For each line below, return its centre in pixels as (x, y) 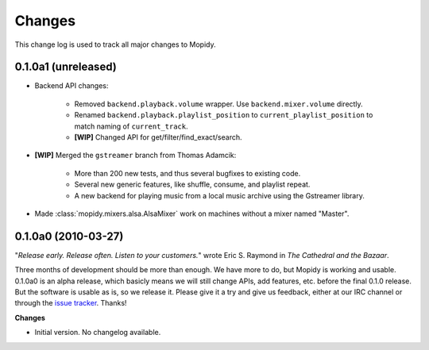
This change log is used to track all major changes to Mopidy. (115, 44)
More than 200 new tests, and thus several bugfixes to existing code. (187, 173)
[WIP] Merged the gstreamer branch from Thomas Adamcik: (135, 156)
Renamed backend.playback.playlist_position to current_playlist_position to (224, 115)
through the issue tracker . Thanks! (71, 303)
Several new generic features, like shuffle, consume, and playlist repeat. (192, 185)
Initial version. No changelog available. (98, 333)
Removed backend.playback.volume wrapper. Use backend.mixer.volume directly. (218, 104)
